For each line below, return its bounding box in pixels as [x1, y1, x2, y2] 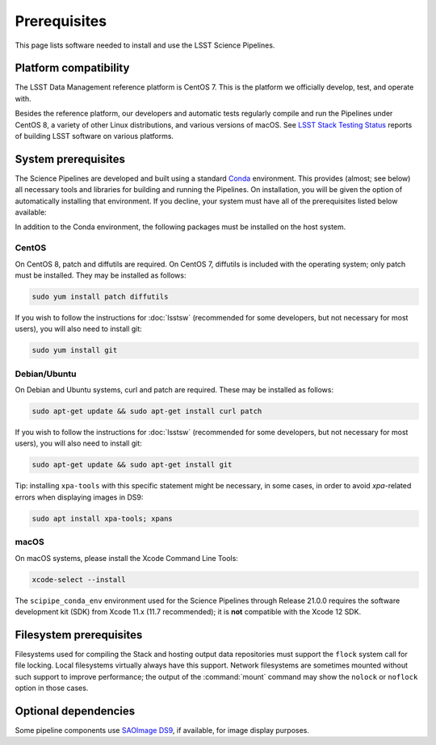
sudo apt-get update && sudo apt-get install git [31, 460, 233, 470]
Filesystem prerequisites [15, 628, 143, 642]
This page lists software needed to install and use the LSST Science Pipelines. [15, 40, 275, 50]
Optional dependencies [15, 704, 136, 718]
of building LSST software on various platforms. [15, 132, 174, 141]
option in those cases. [15, 683, 89, 693]
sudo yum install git [31, 345, 118, 355]
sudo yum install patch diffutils [31, 292, 169, 301]
